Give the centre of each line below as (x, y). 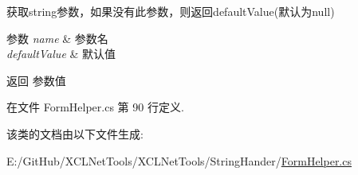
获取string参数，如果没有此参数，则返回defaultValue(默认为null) (171, 11)
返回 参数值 (36, 80)
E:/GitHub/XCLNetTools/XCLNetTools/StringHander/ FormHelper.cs (179, 160)
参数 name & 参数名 (57, 38)
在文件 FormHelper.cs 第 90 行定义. (95, 107)
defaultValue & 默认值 (61, 54)
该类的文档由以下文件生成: (75, 133)
